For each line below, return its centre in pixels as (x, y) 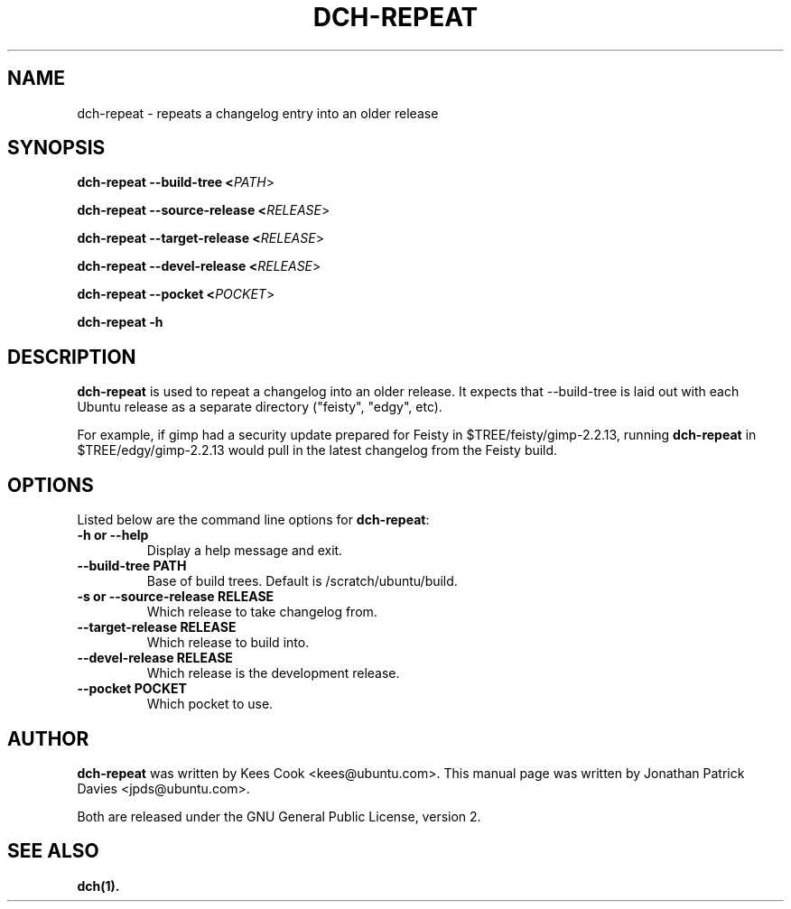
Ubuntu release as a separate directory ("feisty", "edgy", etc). (260, 407)
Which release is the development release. (273, 673)
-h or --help (113, 535)
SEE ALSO (53, 851)
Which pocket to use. (210, 704)
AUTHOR (48, 738)
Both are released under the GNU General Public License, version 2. (279, 816)
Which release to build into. (228, 643)
